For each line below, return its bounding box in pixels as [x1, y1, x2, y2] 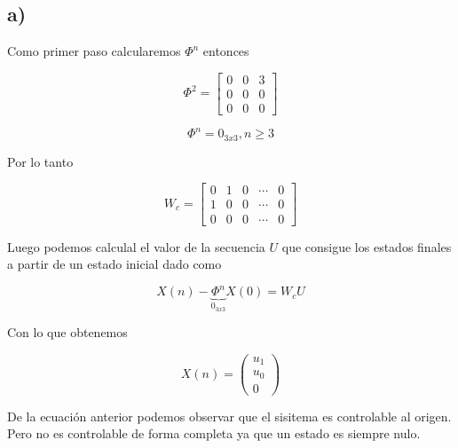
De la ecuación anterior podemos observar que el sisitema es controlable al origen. [7, 406, 452, 425]
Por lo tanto [7, 152, 74, 170]
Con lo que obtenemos [7, 323, 128, 342]
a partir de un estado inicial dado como [7, 255, 222, 273]
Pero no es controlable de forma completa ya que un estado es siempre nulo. [7, 424, 421, 443]
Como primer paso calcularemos [7, 42, 181, 60]
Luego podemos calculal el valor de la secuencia [7, 237, 265, 255]
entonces [202, 42, 249, 60]
